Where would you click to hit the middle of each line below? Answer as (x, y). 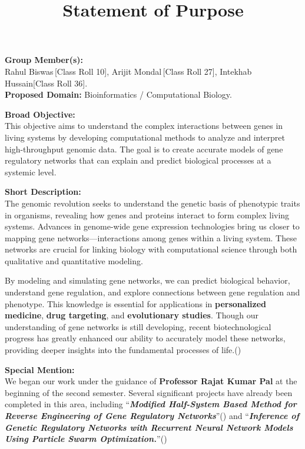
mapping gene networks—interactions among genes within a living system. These (151, 237)
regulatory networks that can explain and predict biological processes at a (138, 160)
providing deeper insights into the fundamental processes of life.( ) (123, 350)
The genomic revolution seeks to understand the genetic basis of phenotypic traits (152, 203)
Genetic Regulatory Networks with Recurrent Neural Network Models (149, 427)
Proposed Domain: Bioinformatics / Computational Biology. (118, 94)
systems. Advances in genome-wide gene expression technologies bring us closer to (152, 226)
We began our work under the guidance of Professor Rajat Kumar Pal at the (151, 381)
